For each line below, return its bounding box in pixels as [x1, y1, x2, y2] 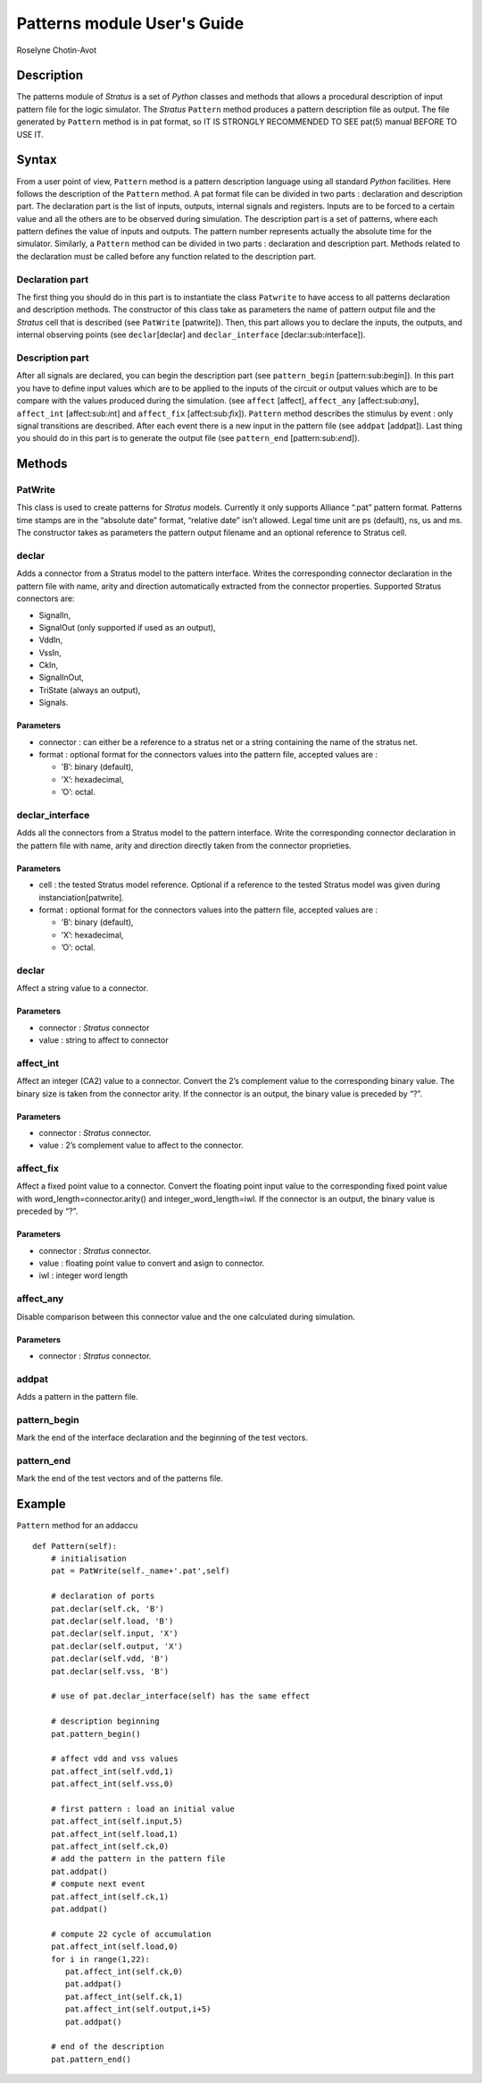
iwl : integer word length [38, 1270, 129, 1281]
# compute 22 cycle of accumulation [50, 1928, 212, 1939]
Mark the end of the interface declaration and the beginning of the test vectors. [16, 1432, 308, 1444]
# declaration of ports [50, 1591, 155, 1601]
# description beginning [50, 1716, 160, 1726]
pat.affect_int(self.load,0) [50, 1942, 179, 1952]
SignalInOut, [38, 672, 85, 683]
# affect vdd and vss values [50, 1754, 179, 1764]
